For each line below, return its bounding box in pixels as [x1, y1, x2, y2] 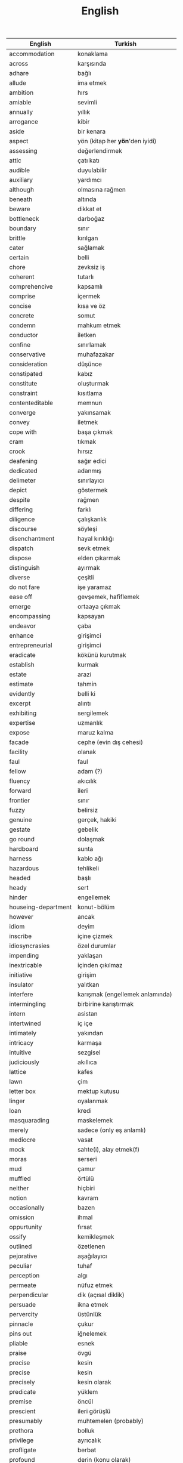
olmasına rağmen [77, 186, 126, 194]
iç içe [77, 1019, 93, 1027]
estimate [9, 680, 34, 689]
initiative [9, 971, 33, 979]
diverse [9, 573, 30, 582]
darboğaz [77, 215, 105, 223]
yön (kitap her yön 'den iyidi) [77, 137, 157, 146]
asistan [77, 1010, 98, 1018]
